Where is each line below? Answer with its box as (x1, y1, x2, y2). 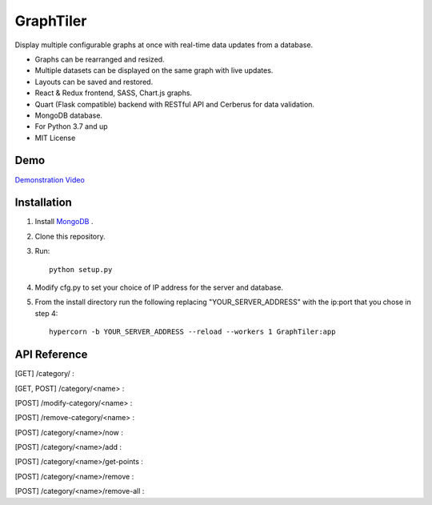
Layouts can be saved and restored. (34, 77, 154, 86)
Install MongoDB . (34, 217, 94, 226)
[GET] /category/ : (14, 369, 75, 379)
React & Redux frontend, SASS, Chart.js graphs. (34, 88, 192, 98)
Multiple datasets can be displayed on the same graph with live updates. (34, 66, 274, 75)
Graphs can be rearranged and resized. (34, 54, 165, 64)
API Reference (14, 348, 88, 362)
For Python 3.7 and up (34, 122, 108, 131)
